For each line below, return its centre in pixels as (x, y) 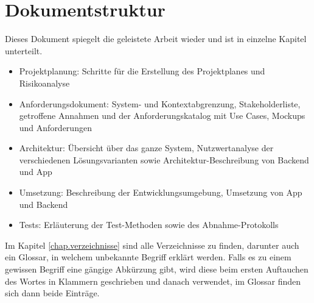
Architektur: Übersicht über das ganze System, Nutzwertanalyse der (146, 148)
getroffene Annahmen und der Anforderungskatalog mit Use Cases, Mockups (162, 116)
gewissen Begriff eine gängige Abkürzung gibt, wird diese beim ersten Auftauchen (157, 269)
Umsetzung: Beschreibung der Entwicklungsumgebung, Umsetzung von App (161, 192)
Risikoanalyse (44, 83)
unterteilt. (24, 50)
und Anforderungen (55, 127)
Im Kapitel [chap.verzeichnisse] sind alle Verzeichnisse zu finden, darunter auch (152, 245)
